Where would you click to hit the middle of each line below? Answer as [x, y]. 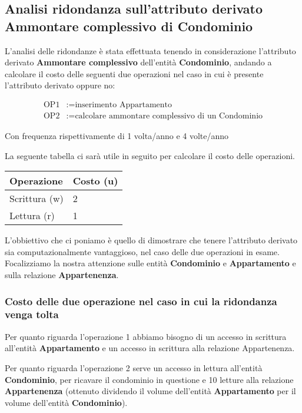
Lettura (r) [32, 216]
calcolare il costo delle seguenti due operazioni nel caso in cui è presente [134, 73]
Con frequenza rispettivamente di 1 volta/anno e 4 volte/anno [117, 136]
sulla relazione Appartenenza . [62, 275]
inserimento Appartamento [124, 105]
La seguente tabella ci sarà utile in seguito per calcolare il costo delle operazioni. [150, 155]
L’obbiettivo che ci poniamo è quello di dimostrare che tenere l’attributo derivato [151, 240]
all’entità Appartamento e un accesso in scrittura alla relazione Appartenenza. [150, 348]
